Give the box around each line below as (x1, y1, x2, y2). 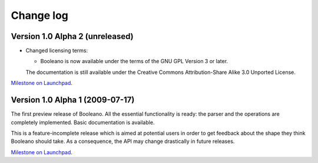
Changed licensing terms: (25, 47, 88, 54)
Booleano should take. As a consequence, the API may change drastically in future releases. (11, 138, 235, 145)
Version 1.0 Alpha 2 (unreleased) (11, 31, 134, 41)
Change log (11, 9, 69, 22)
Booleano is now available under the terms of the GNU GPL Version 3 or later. (40, 58, 228, 65)
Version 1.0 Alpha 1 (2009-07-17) (11, 95, 135, 105)
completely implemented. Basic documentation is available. (11, 119, 155, 126)
